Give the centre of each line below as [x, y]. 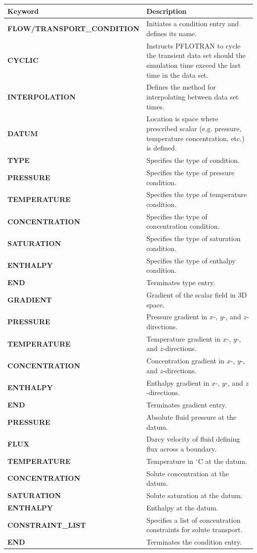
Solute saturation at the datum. [194, 495]
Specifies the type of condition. [193, 160]
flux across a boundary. [181, 449]
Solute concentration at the [188, 473]
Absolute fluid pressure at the [192, 417]
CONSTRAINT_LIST [47, 525]
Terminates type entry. [181, 282]
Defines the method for [181, 87]
